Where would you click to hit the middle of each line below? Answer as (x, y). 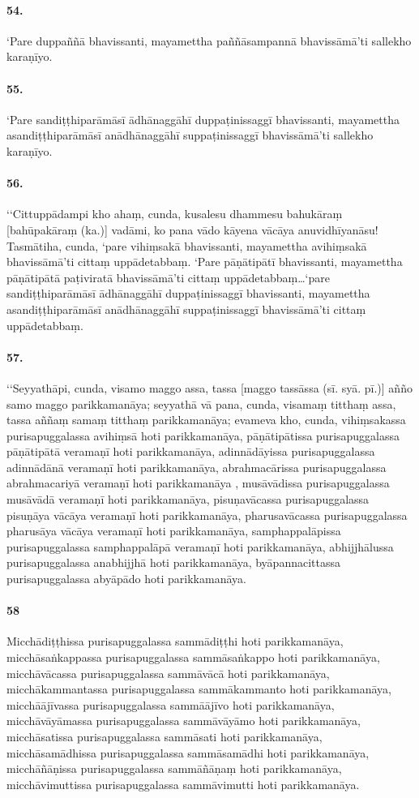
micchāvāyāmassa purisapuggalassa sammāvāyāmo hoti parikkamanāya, (184, 721)
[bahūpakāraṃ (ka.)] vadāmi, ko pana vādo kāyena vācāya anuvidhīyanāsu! (192, 229)
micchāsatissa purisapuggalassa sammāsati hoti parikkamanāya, (165, 736)
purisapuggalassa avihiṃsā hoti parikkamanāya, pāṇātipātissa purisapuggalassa (203, 435)
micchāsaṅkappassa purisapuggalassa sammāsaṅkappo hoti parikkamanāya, (193, 657)
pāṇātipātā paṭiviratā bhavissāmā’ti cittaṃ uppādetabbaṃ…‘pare (168, 277)
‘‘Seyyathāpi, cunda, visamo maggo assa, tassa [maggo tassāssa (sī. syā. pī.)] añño (209, 387)
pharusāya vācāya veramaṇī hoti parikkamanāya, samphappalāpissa (174, 531)
